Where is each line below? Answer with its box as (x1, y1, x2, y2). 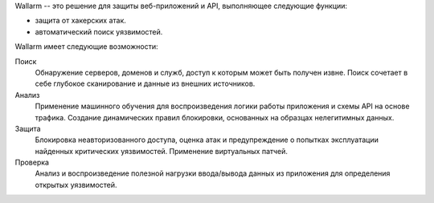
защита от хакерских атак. (35, 16, 126, 26)
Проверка (14, 157, 50, 168)
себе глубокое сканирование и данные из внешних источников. (35, 79, 256, 88)
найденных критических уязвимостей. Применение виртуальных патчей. (35, 146, 289, 156)
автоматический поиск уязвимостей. (35, 26, 163, 36)
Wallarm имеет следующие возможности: (14, 42, 158, 51)
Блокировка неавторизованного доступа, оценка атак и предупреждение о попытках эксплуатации (35, 135, 379, 144)
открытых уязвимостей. (35, 180, 117, 189)
